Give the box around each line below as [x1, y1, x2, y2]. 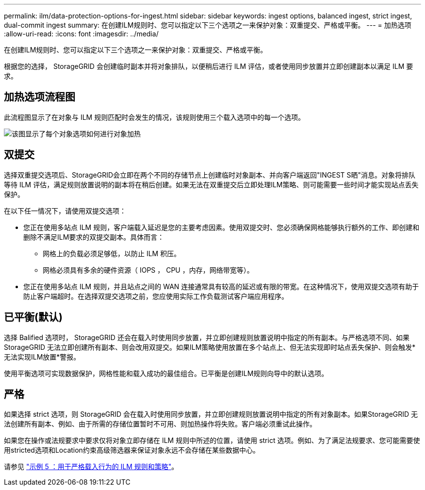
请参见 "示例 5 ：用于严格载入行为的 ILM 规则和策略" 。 [4, 462, 179, 471]
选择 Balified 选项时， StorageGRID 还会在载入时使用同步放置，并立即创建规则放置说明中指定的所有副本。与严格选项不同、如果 [4, 333, 409, 342]
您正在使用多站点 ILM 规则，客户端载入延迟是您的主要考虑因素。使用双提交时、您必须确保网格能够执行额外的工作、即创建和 [23, 223, 420, 231]
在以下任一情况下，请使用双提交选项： [4, 206, 126, 215]
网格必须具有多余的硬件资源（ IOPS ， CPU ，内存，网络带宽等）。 [43, 265, 254, 274]
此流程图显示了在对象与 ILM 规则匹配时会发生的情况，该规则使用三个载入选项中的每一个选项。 [4, 113, 305, 121]
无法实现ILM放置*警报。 [4, 352, 81, 361]
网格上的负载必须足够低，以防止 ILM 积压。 [43, 249, 181, 258]
